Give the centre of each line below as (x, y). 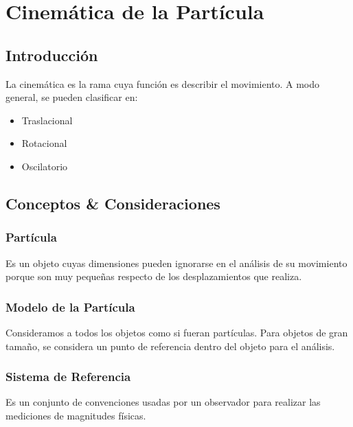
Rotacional (44, 143)
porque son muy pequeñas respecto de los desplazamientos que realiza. (154, 276)
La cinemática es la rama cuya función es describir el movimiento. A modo (163, 83)
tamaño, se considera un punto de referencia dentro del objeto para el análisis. (170, 346)
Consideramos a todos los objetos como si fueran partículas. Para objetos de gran (177, 332)
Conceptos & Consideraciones (113, 203)
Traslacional (47, 120)
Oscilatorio (45, 166)
